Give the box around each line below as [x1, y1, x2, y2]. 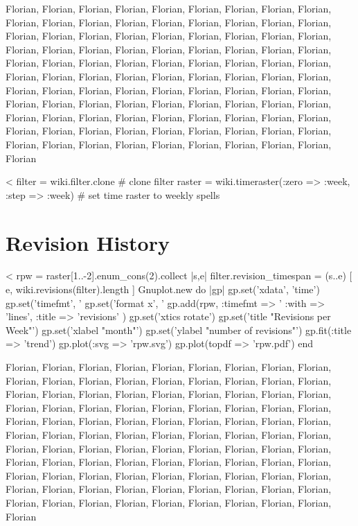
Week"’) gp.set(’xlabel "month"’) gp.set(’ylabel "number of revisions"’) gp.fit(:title [6, 322, 352, 337]
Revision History [6, 228, 170, 256]
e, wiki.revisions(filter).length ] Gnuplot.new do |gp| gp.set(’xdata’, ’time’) [6, 282, 320, 297]
